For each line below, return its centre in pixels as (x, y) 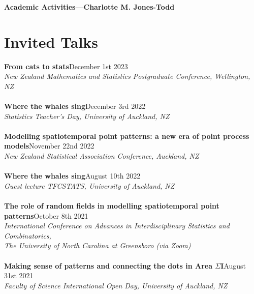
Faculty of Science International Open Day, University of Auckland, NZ (116, 285)
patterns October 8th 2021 (46, 215)
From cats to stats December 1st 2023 (66, 66)
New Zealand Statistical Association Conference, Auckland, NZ (102, 156)
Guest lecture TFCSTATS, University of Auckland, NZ (89, 185)
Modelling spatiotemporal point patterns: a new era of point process (127, 136)
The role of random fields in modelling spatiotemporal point (112, 206)
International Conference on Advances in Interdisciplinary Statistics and (117, 226)
